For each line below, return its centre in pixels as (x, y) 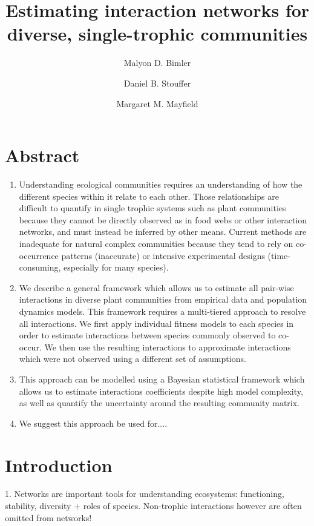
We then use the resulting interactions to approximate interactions (168, 347)
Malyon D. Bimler (157, 63)
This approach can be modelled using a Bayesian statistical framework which (162, 379)
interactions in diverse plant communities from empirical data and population (163, 299)
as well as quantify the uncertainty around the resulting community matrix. (159, 403)
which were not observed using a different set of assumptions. (132, 359)
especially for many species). (116, 267)
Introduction (59, 465)
